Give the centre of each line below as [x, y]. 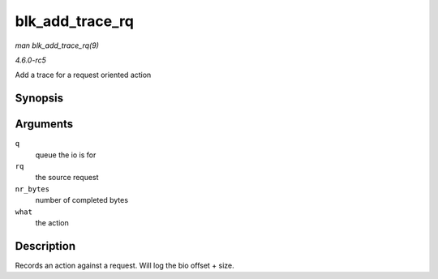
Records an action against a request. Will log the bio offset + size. [125, 265]
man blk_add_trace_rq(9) [57, 45]
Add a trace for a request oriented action [83, 75]
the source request [67, 178]
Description [45, 246]
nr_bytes [32, 189]
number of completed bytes [82, 200]
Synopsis [39, 99]
